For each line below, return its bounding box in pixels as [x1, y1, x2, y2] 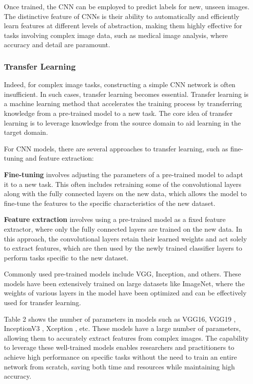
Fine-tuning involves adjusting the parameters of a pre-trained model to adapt [4, 169, 243, 179]
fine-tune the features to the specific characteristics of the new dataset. [4, 198, 215, 208]
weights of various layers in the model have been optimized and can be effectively [4, 288, 247, 298]
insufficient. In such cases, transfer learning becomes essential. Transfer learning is [4, 89, 249, 99]
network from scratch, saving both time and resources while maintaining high [4, 361, 235, 371]
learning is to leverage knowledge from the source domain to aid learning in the [4, 117, 241, 128]
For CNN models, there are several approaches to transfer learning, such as [4, 143, 228, 153]
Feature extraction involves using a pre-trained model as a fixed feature [4, 214, 226, 224]
